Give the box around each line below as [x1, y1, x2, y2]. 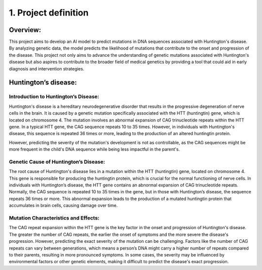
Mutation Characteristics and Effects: [9, 214, 99, 221]
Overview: [9, 26, 41, 34]
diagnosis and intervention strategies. [9, 66, 84, 71]
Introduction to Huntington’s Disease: [9, 93, 99, 100]
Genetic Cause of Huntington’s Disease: [9, 158, 105, 165]
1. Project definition [9, 7, 89, 18]
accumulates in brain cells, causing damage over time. [9, 202, 118, 208]
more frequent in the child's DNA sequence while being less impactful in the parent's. [9, 146, 180, 152]
